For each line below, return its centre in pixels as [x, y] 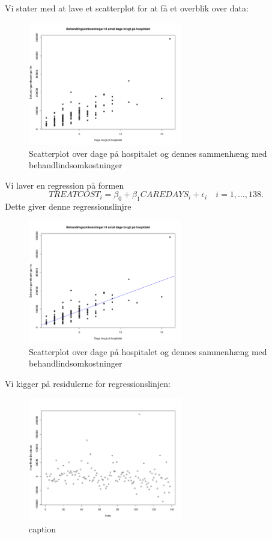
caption [43, 528]
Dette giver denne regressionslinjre [68, 206]
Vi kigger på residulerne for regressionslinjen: [88, 384]
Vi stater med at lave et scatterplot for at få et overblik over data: [127, 8]
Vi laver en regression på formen [65, 185]
